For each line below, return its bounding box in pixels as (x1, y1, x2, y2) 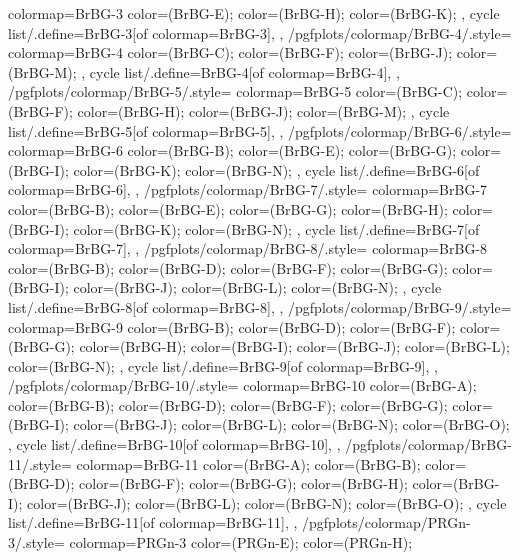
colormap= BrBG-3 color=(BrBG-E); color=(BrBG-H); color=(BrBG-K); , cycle (8, 3, 500, 23)
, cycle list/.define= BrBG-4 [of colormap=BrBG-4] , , (81, 61, 400, 82)
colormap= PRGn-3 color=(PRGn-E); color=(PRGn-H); (69, 532, 413, 553)
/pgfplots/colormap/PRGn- (302, 512, 471, 533)
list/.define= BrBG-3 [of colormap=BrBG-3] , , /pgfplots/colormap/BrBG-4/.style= (8, 22, 512, 43)
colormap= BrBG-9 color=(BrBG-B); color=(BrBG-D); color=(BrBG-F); (8, 316, 456, 337)
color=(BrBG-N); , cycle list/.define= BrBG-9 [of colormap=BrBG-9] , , (8, 355, 438, 376)
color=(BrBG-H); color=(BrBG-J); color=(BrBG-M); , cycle (77, 100, 450, 121)
